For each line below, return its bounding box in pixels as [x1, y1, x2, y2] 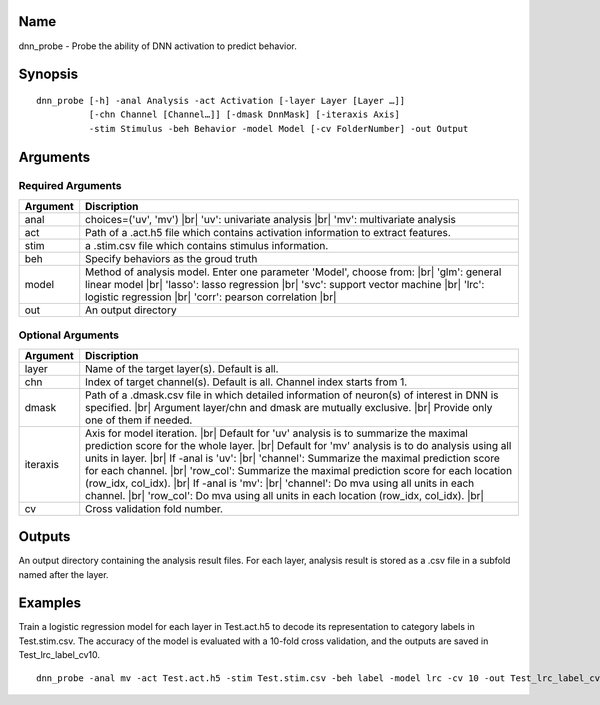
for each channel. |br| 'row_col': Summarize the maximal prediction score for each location [85, 463, 513, 477]
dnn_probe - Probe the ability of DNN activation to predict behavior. [18, 40, 297, 52]
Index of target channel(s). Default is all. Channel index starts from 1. [85, 375, 408, 389]
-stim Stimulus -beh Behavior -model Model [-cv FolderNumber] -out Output [88, 123, 469, 134]
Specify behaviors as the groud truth [85, 251, 258, 265]
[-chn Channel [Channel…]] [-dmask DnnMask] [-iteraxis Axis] [88, 109, 400, 120]
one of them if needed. [85, 413, 193, 427]
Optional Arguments [18, 328, 120, 342]
